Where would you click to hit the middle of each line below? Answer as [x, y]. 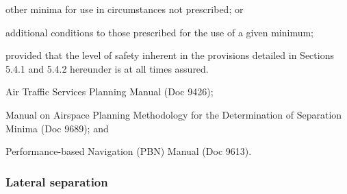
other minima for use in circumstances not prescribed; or [125, 9]
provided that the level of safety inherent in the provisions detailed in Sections [170, 55]
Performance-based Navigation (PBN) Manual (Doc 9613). [129, 151]
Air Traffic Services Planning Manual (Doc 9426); [110, 92]
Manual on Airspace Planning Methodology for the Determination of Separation [174, 114]
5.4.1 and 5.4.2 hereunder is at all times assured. [107, 68]
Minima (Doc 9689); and [57, 128]
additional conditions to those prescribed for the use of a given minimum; [160, 32]
